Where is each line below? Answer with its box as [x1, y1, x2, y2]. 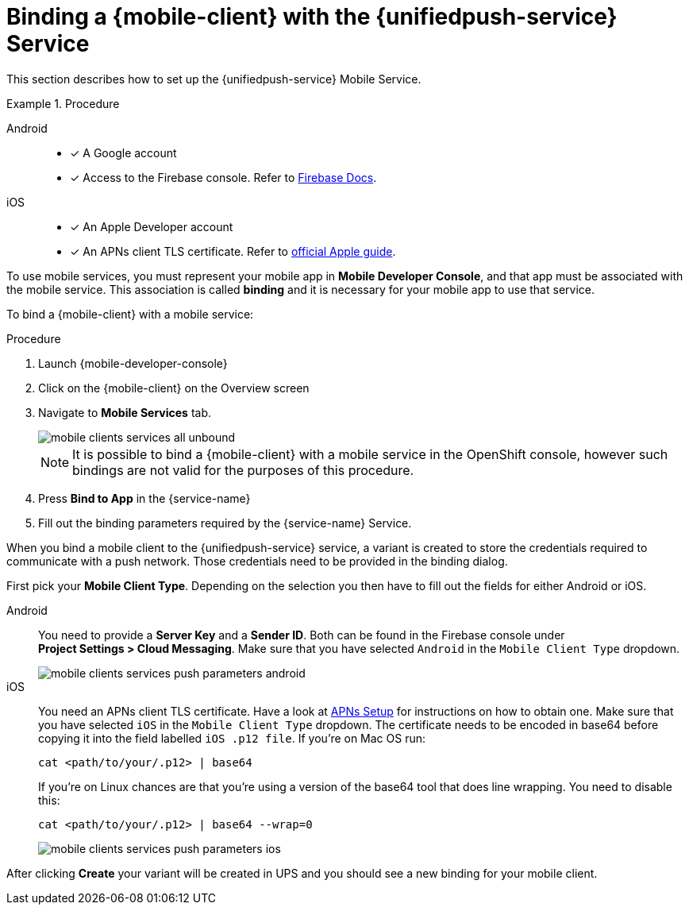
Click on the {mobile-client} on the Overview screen [38, 380, 310, 395]
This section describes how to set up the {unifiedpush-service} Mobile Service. [6, 71, 421, 86]
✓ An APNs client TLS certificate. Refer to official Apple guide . [70, 244, 396, 258]
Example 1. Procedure [6, 96, 120, 110]
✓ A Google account [70, 145, 177, 160]
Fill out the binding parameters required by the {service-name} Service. [38, 515, 412, 530]
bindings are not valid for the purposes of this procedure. [72, 461, 414, 478]
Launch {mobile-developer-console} [38, 356, 228, 370]
